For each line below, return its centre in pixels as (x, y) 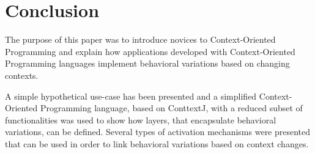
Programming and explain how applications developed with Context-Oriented (150, 51)
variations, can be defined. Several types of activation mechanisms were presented (158, 132)
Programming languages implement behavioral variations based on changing (147, 63)
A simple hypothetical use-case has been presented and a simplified (131, 96)
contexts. (22, 75)
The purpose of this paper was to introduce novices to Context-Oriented (140, 39)
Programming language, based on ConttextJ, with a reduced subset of (171, 108)
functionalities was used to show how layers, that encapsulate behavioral (141, 119)
